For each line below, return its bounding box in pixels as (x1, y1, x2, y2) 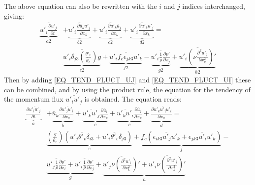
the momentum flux (4, 94, 64, 104)
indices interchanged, (182, 1, 246, 11)
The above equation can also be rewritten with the (4, 1, 157, 11)
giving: (4, 10, 24, 21)
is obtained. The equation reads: (84, 94, 182, 104)
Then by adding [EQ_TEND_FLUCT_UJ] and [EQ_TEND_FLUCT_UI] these (4, 75, 251, 85)
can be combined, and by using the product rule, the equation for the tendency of (4, 84, 251, 94)
